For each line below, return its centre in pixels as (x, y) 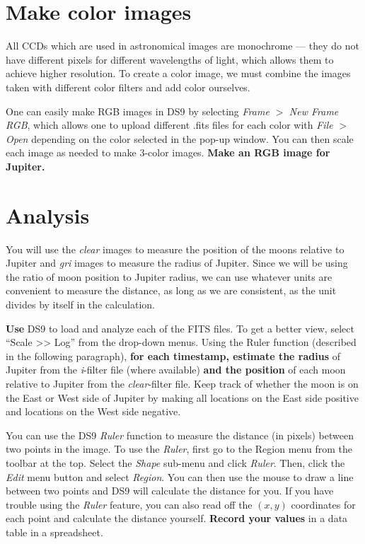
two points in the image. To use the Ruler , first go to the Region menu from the (179, 449)
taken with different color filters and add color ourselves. (128, 87)
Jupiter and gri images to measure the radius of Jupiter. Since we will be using (177, 263)
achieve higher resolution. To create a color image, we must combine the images (178, 73)
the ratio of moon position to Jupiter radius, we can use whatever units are (169, 276)
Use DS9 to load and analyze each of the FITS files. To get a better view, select (180, 328)
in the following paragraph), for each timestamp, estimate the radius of (173, 355)
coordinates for (323, 504)
